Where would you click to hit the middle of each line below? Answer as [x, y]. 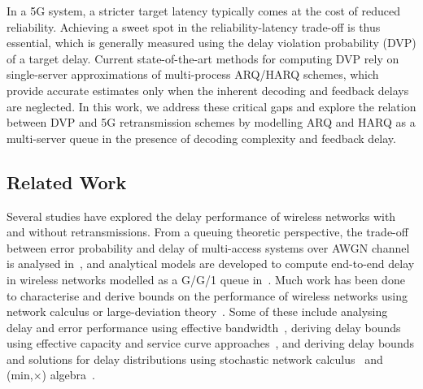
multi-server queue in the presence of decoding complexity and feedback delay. [201, 138]
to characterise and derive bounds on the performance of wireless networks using [207, 295]
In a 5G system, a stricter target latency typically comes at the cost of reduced [203, 11]
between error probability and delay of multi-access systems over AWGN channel [208, 247]
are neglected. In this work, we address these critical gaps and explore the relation [211, 106]
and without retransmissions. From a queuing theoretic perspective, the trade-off [207, 232]
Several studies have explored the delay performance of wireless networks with [201, 216]
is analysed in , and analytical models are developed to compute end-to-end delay [211, 264]
